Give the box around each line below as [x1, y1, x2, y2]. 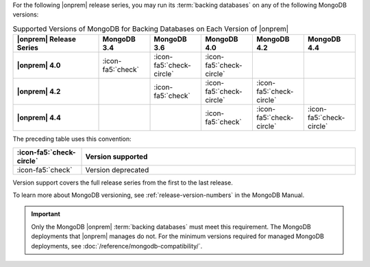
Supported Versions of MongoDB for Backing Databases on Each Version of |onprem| [12, 24, 289, 34]
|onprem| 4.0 [16, 60, 61, 70]
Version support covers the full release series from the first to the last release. [12, 178, 233, 187]
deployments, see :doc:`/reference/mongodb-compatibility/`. [31, 242, 203, 250]
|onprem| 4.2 [16, 86, 61, 96]
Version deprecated [85, 165, 149, 174]
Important [31, 210, 61, 218]
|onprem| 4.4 [16, 113, 61, 123]
